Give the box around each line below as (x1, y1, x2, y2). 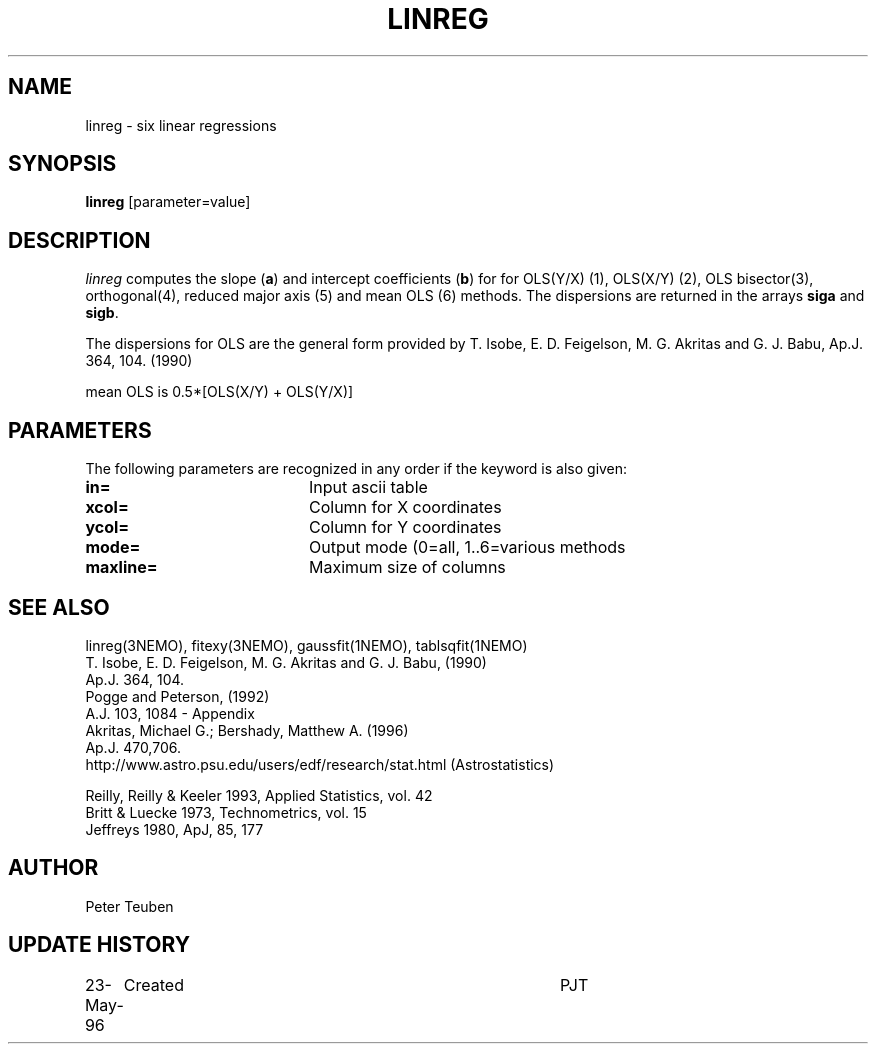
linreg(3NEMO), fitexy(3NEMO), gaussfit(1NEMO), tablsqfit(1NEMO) (85, 636, 528, 654)
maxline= (85, 557, 158, 578)
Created (123, 974, 184, 995)
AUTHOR (8, 855, 99, 881)
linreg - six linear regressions (85, 116, 277, 134)
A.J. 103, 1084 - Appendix (85, 704, 255, 722)
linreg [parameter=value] (85, 193, 251, 211)
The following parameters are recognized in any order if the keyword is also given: (85, 460, 628, 478)
